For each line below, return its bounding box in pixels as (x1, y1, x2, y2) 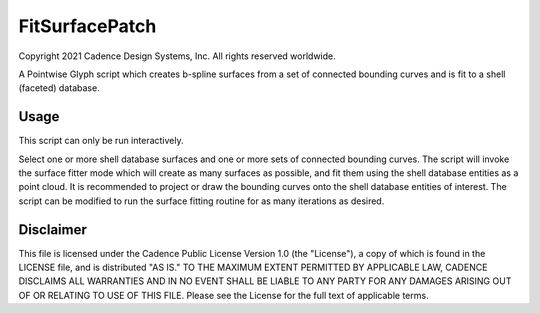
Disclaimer (18, 221, 87, 238)
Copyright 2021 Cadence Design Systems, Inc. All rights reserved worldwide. (18, 50, 336, 62)
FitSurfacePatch (18, 15, 157, 37)
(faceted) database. (18, 82, 100, 94)
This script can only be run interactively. (18, 135, 184, 147)
